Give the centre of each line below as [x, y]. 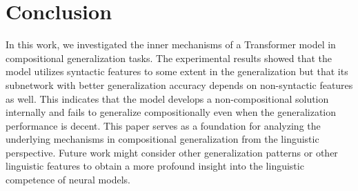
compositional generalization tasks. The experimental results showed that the [169, 58]
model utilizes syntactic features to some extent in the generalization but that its [177, 71]
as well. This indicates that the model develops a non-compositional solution [167, 98]
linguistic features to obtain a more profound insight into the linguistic [155, 166]
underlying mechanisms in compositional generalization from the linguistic [162, 139]
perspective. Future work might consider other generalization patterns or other [172, 152]
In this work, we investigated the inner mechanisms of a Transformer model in [171, 44]
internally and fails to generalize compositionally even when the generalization [171, 112]
